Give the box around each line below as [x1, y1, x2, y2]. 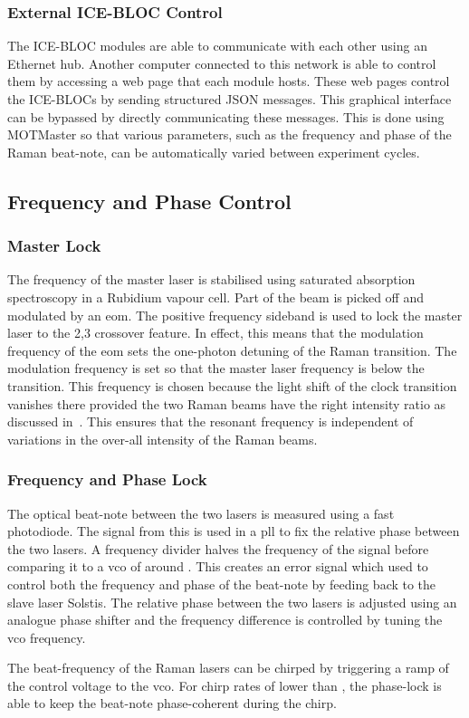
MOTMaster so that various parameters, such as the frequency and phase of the [7, 125, 452, 144]
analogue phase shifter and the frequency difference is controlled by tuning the [7, 610, 443, 629]
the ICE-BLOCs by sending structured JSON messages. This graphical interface [7, 90, 452, 108]
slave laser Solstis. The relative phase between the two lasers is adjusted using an [7, 592, 457, 611]
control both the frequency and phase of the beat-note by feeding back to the [7, 574, 436, 593]
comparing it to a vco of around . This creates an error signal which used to [7, 557, 428, 576]
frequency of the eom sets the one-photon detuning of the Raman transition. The [7, 340, 457, 359]
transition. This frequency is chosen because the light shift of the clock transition [7, 376, 457, 395]
